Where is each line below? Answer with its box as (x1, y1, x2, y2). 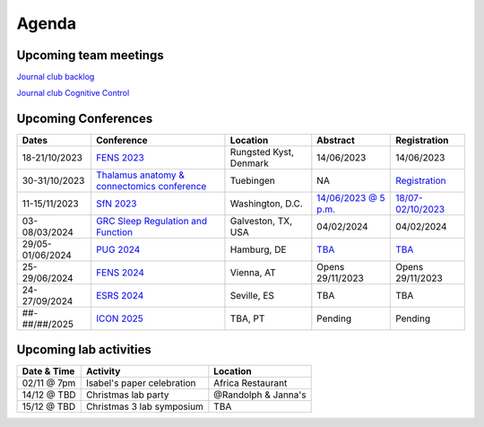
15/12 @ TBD (22, 400, 76, 413)
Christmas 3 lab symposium (85, 400, 203, 413)
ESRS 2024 (95, 290, 144, 302)
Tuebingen (229, 175, 275, 187)
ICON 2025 (95, 312, 143, 325)
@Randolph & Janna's (213, 388, 307, 401)
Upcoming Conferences (16, 111, 153, 126)
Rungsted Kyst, (229, 146, 295, 159)
